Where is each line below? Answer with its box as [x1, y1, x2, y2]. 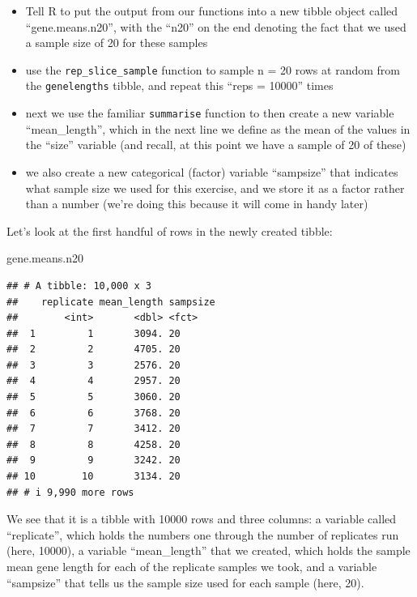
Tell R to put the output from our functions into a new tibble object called [25, 2, 398, 19]
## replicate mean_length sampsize [6, 296, 215, 308]
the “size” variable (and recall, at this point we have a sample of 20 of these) [25, 136, 406, 153]
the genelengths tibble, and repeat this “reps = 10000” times [25, 77, 334, 94]
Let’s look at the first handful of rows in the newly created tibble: [6, 222, 333, 239]
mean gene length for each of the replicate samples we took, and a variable [6, 558, 377, 574]
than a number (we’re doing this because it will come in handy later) [25, 195, 368, 212]
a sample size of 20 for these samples [25, 34, 208, 51]
